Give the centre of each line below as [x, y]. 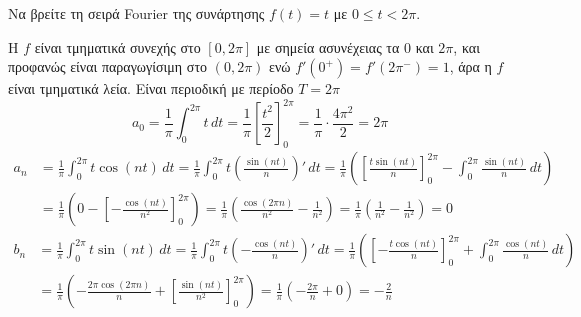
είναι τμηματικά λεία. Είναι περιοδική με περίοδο [151, 88]
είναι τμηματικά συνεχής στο [117, 46]
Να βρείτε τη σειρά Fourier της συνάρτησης [136, 13]
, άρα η [470, 66]
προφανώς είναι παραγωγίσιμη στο [108, 66]
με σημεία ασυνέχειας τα [328, 46]
